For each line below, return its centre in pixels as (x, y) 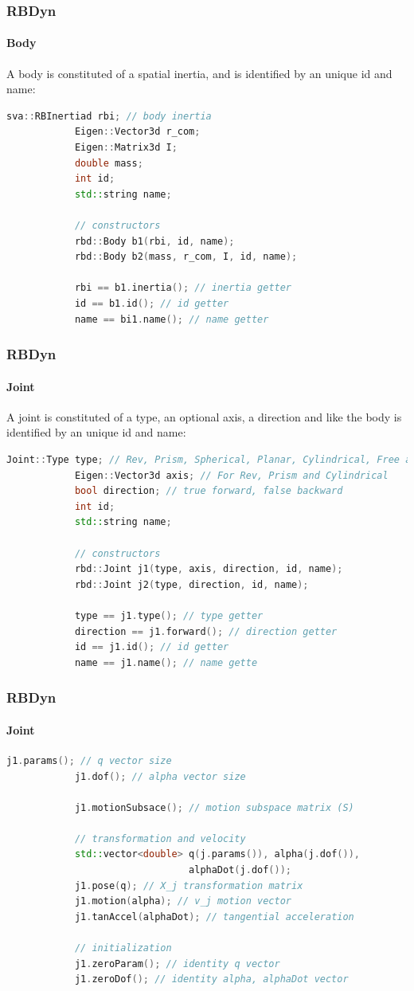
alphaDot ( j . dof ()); (240, 870)
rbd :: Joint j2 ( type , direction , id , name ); (191, 584)
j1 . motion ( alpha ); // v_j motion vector (183, 901)
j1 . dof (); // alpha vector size (160, 776)
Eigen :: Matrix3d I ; (126, 148)
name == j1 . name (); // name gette (166, 662)
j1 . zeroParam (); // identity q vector (177, 964)
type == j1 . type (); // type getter (169, 615)
